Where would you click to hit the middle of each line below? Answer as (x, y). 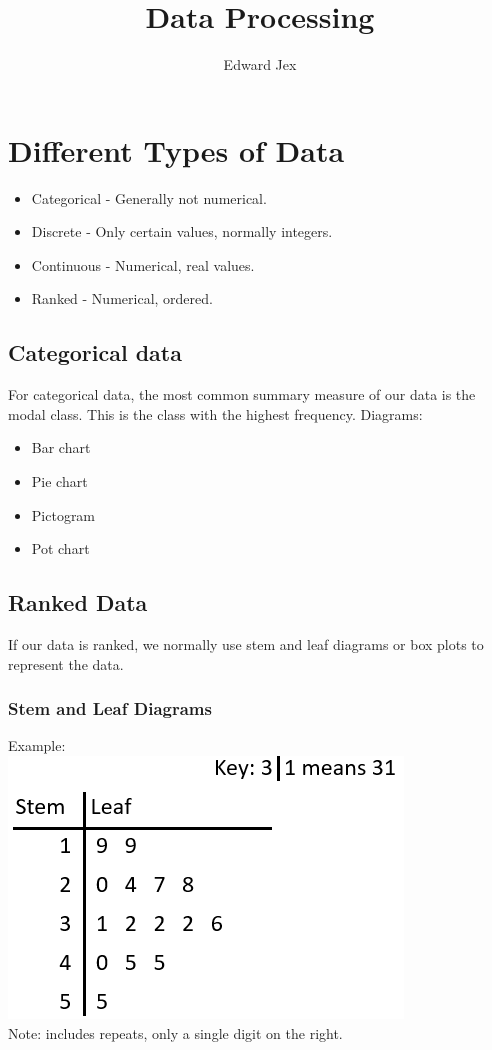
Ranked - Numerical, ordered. (122, 298)
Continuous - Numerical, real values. (143, 264)
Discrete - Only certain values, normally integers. (182, 231)
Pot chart (60, 548)
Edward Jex (260, 64)
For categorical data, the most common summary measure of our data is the (242, 394)
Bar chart (61, 447)
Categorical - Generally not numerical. (149, 197)
